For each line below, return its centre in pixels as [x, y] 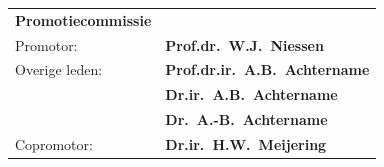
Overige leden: [59, 69]
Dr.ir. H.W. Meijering [246, 143]
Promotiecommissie [83, 19]
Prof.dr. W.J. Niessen [244, 44]
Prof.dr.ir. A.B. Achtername [267, 69]
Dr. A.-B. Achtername [246, 119]
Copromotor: [54, 143]
